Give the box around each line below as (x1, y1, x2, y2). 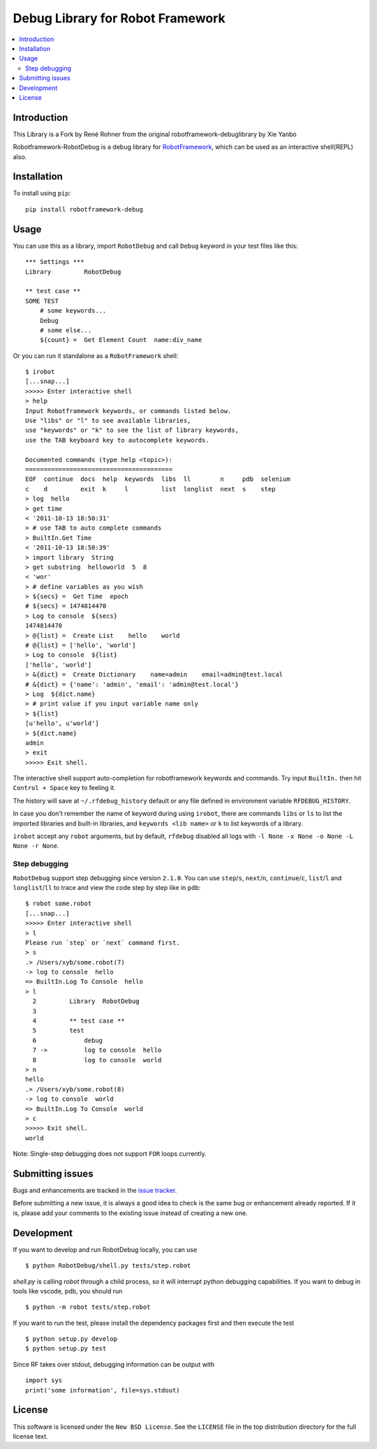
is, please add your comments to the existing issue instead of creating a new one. (13, 1208, 248, 1217)
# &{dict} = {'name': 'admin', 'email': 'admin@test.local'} (25, 681, 239, 688)
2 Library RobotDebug (32, 997, 140, 1005)
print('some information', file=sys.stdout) (25, 1386, 181, 1394)
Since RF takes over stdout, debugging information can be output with (13, 1360, 215, 1368)
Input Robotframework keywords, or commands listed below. (25, 407, 232, 415)
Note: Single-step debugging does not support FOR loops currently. (13, 1150, 207, 1158)
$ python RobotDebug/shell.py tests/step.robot (25, 1262, 191, 1270)
